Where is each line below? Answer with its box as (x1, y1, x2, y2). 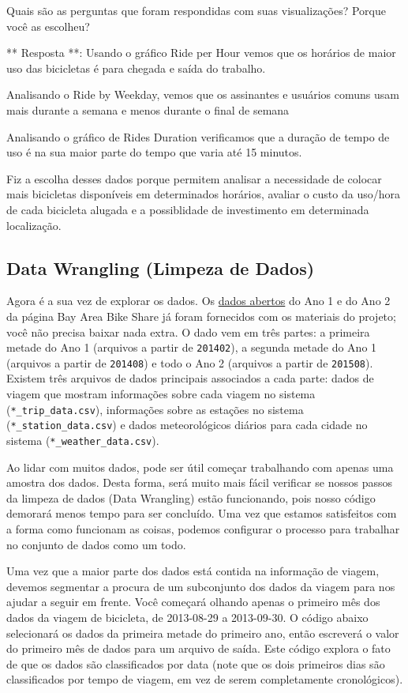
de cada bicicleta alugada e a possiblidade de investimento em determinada (6, 201, 369, 217)
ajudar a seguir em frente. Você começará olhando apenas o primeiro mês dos (6, 593, 380, 610)
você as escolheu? (6, 17, 90, 34)
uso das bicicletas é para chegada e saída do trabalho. (6, 59, 266, 76)
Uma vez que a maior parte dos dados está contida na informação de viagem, (6, 563, 380, 579)
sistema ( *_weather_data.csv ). (6, 431, 159, 448)
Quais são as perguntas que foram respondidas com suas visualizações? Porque (6, 2, 386, 18)
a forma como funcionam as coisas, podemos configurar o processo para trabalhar (6, 520, 400, 537)
